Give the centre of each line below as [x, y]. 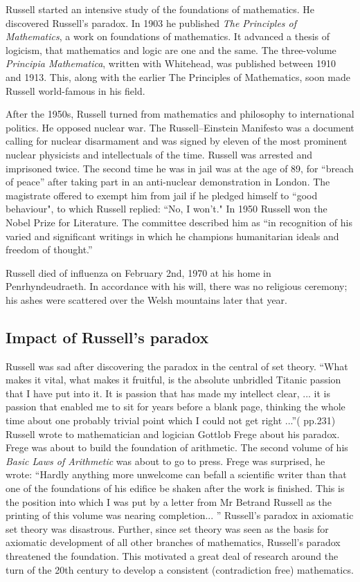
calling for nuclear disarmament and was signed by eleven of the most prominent [177, 141]
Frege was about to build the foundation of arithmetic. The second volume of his [177, 447]
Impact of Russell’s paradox [107, 337]
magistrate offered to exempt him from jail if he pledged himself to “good [162, 195]
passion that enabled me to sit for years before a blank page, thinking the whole [175, 407]
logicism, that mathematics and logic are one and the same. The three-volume [171, 49]
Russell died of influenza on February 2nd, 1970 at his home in [138, 272]
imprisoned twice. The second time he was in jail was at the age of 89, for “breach [180, 168]
